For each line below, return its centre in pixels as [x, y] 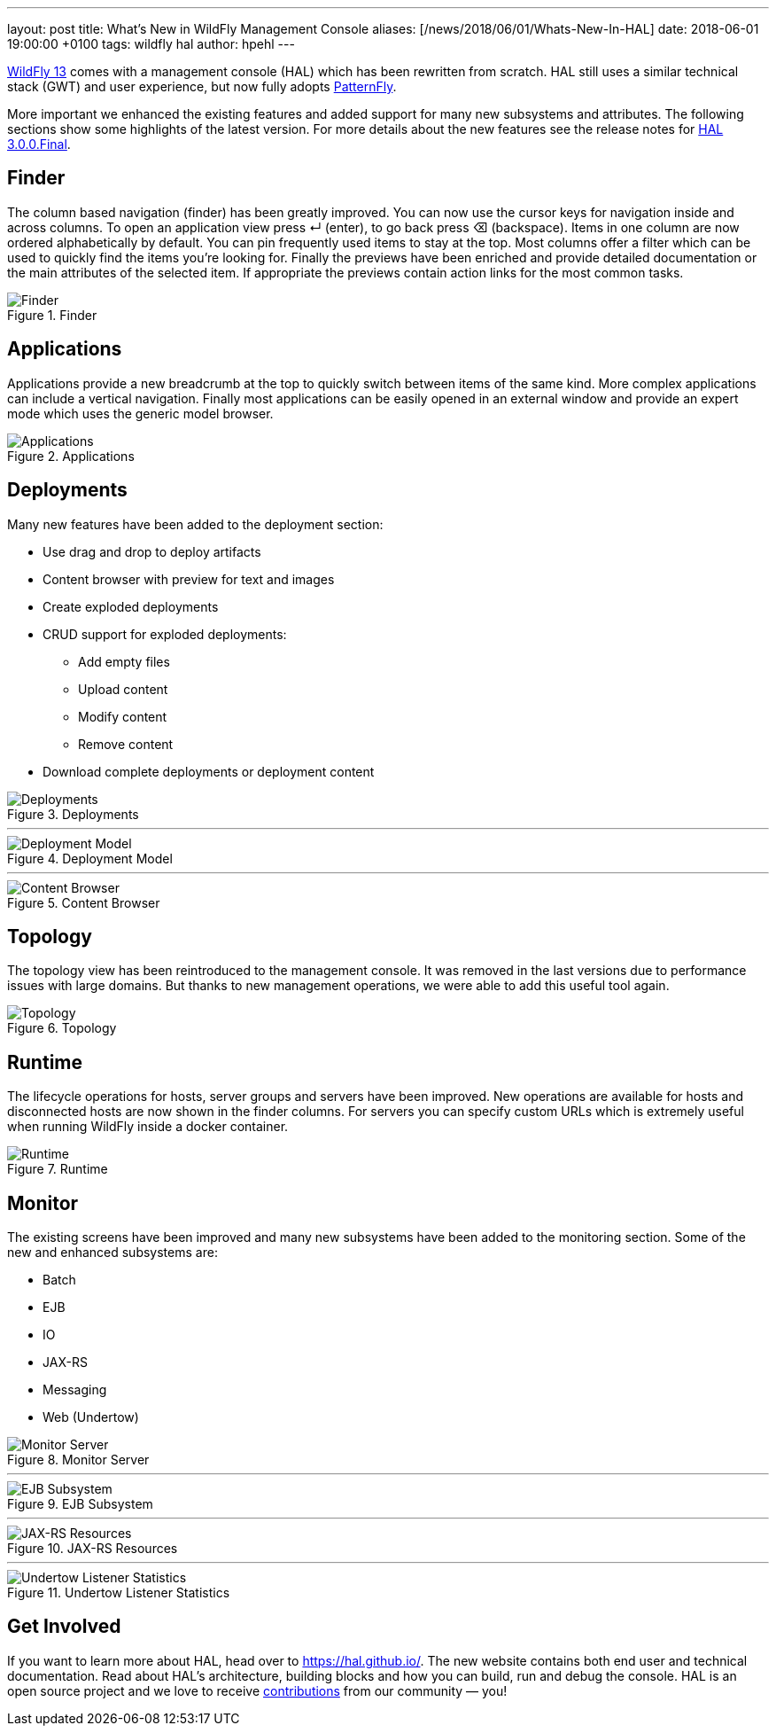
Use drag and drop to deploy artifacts [152, 551]
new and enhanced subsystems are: [113, 1253]
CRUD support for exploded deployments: [165, 634]
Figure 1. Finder [52, 315]
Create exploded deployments [131, 606]
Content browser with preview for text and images [189, 579]
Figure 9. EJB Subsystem [80, 1504]
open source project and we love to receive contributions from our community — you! [257, 1690]
